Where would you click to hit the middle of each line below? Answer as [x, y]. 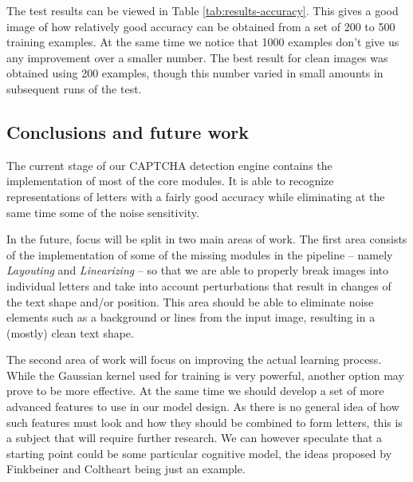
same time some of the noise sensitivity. [103, 212]
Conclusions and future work [128, 131]
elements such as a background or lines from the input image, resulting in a [191, 317]
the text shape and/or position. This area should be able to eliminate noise [190, 301]
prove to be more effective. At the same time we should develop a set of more [195, 391]
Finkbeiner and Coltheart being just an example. [126, 469]
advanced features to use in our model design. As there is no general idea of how [203, 407]
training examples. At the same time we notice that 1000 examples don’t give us [203, 42]
